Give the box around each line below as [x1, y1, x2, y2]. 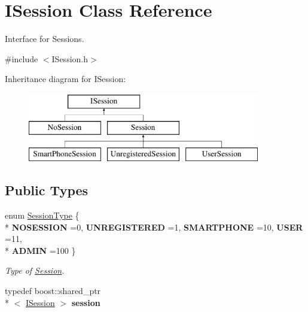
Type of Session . [5, 264, 65, 277]
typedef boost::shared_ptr [5, 284, 101, 297]
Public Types [5, 181, 89, 199]
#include [5, 52, 38, 65]
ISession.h [51, 52, 89, 65]
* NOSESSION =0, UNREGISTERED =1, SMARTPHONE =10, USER [5, 220, 303, 233]
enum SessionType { [5, 209, 80, 222]
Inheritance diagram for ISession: [5, 72, 126, 85]
